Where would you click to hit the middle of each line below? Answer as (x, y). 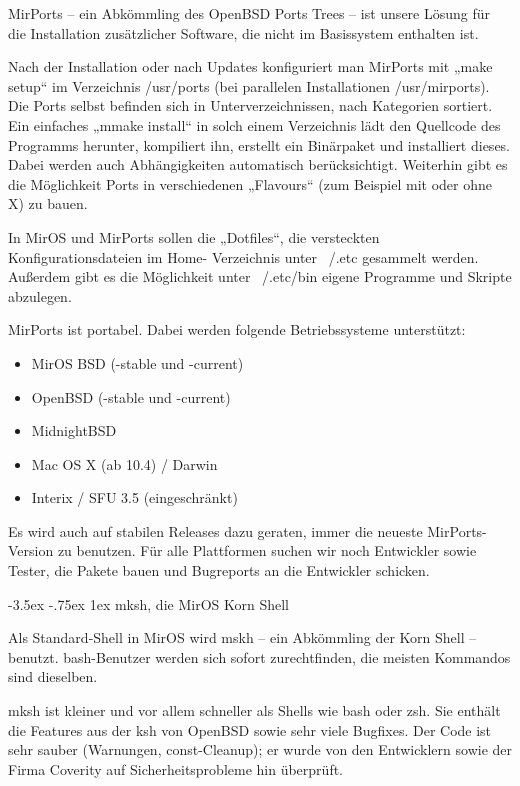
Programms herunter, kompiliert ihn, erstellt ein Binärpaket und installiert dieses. (259, 144)
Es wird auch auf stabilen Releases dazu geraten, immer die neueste (215, 530)
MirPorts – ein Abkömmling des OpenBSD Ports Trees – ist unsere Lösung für (249, 13)
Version (31, 550)
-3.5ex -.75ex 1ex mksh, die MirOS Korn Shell (148, 603)
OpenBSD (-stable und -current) (131, 396)
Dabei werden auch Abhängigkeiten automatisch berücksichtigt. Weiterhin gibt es (258, 164)
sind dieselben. (53, 676)
